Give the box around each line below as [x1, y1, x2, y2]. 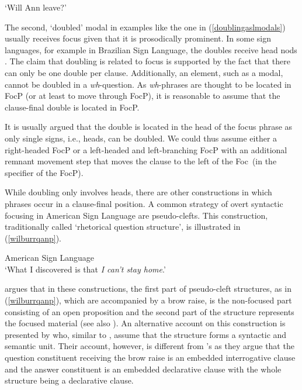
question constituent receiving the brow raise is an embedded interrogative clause [5, 351, 296, 364]
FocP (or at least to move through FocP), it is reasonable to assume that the [5, 89, 280, 102]
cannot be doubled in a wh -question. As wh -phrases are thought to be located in [5, 78, 291, 90]
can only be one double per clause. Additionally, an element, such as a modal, [5, 66, 283, 78]
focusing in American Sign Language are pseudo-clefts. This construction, [5, 209, 268, 221]
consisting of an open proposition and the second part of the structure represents [5, 305, 294, 317]
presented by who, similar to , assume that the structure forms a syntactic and [5, 328, 287, 340]
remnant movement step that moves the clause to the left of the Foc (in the [5, 155, 277, 167]
